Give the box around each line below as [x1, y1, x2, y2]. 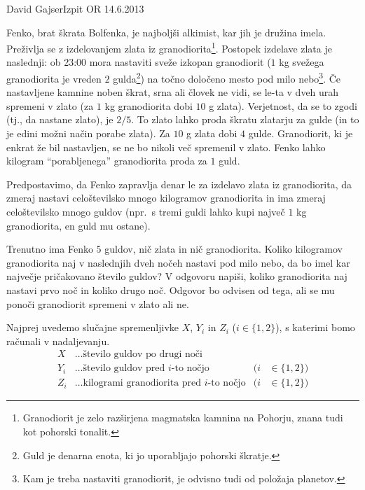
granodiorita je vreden [6, 71, 102, 85]
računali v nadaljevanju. [6, 333, 110, 348]
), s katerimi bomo [275, 320, 355, 335]
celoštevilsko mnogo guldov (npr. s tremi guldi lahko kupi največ [6, 204, 285, 219]
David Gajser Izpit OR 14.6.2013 [6, 1, 144, 15]
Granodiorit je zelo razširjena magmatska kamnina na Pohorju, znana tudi [22, 410, 343, 425]
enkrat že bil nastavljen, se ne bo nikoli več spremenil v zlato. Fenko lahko [6, 139, 326, 154]
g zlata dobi [186, 126, 237, 141]
